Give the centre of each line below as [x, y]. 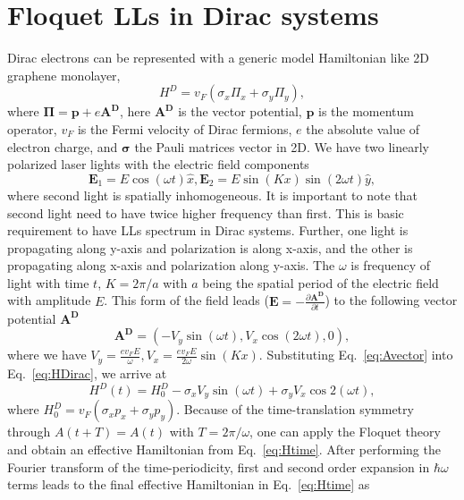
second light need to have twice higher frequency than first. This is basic [206, 212]
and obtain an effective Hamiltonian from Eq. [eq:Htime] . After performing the [224, 449]
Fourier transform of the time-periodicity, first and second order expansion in [219, 466]
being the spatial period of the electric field [321, 282]
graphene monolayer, [64, 75]
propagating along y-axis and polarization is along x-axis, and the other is [210, 247]
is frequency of [391, 265]
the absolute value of [363, 128]
